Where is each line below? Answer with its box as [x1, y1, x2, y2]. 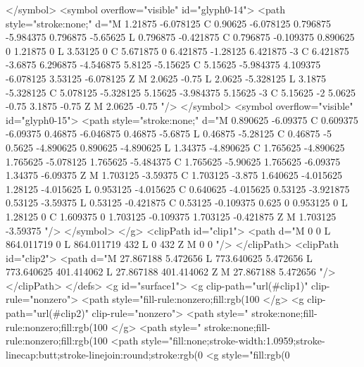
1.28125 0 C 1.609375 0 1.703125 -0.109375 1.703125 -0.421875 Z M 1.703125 [6, 209, 337, 223]
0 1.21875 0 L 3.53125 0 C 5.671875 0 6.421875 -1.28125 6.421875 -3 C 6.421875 [6, 43, 349, 58]
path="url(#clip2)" [6, 306, 89, 321]
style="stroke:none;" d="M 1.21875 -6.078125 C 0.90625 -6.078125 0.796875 [6, 15, 331, 30]
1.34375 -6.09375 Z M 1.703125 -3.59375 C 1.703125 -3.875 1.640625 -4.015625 [6, 168, 342, 182]
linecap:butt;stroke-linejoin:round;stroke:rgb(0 [6, 347, 203, 361]
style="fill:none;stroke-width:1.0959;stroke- [142, 333, 325, 348]
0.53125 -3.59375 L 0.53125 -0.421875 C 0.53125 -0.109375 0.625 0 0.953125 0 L [6, 195, 348, 210]
